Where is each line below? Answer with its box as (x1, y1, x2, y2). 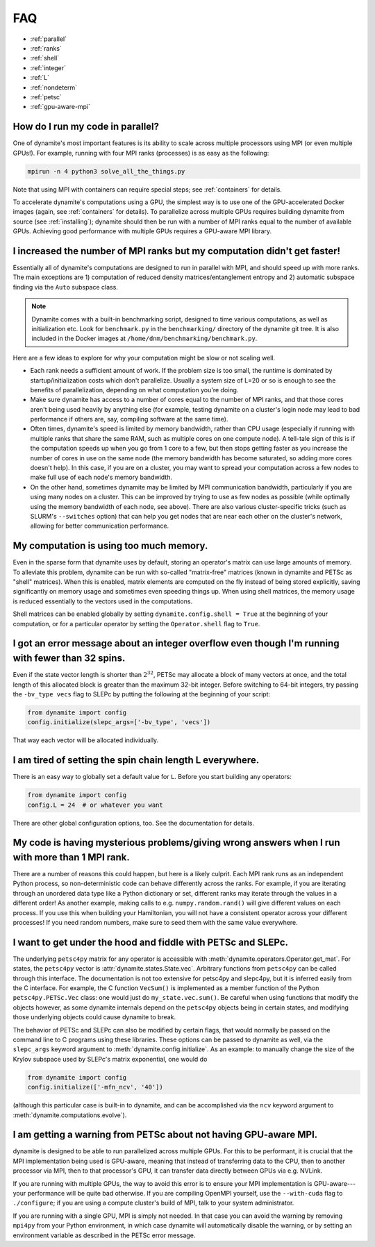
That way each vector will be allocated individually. (12, 736, 159, 744)
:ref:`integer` (30, 63, 66, 72)
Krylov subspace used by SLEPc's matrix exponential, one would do (12, 1055, 208, 1063)
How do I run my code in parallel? (12, 121, 160, 133)
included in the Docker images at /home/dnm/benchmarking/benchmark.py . (31, 334, 258, 343)
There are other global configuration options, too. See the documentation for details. (12, 819, 255, 827)
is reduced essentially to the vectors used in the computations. (12, 597, 193, 605)
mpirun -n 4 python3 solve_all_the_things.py (27, 167, 185, 175)
